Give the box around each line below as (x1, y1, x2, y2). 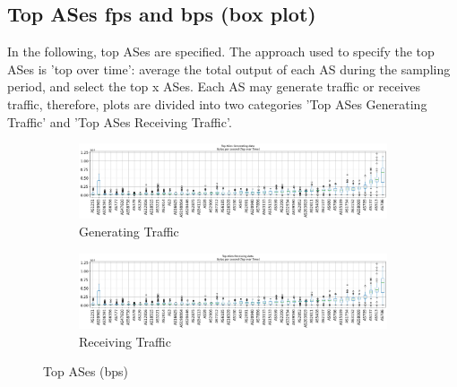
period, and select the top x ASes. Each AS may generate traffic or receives (7, 77, 421, 96)
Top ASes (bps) (43, 362, 129, 381)
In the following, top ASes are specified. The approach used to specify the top (7, 42, 435, 61)
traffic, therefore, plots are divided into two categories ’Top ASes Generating (7, 94, 427, 113)
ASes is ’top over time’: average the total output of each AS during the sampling (7, 59, 451, 78)
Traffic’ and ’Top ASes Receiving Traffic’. (7, 112, 232, 131)
